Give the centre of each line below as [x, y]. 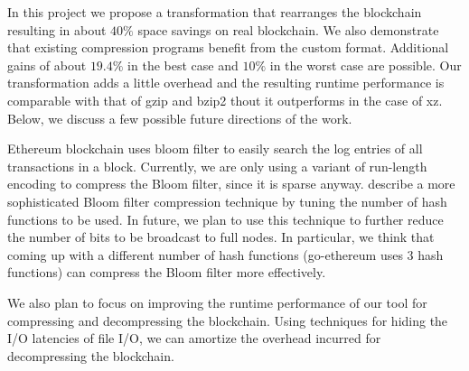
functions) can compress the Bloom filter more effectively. [167, 272]
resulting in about [57, 29]
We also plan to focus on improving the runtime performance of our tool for [217, 302]
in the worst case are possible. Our [366, 65]
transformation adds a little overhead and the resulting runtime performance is [226, 83]
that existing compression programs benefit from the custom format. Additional [228, 47]
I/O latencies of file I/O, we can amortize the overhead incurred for [194, 338]
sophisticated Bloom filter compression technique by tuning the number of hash [227, 201]
